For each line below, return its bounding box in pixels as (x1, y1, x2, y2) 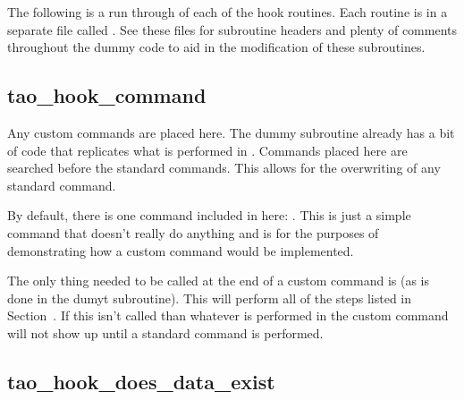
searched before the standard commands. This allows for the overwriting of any (7, 158, 441, 177)
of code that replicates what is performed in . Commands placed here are (7, 140, 408, 159)
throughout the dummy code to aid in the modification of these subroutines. (7, 38, 426, 56)
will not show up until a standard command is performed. (7, 323, 324, 342)
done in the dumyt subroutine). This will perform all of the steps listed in (7, 288, 412, 307)
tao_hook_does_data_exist (7, 367, 275, 395)
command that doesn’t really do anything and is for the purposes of (7, 223, 379, 242)
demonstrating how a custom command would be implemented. (7, 241, 354, 260)
